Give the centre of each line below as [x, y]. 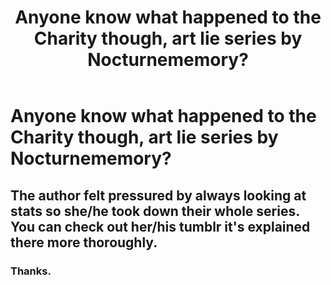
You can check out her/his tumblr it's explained [160, 226]
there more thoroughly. [84, 242]
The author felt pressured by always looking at [158, 195]
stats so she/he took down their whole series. [155, 211]
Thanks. [31, 271]
